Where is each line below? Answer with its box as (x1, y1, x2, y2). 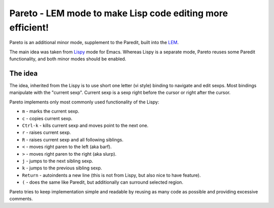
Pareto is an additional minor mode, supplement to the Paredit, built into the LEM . (9, 40, 179, 46)
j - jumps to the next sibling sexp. (22, 158, 93, 164)
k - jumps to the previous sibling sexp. (22, 165, 102, 171)
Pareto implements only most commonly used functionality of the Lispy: (9, 99, 159, 105)
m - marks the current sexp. (22, 108, 80, 114)
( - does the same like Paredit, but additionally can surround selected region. (22, 179, 184, 185)
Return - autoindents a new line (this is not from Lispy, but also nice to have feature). (22, 172, 201, 178)
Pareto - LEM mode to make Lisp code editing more (9, 8, 228, 19)
